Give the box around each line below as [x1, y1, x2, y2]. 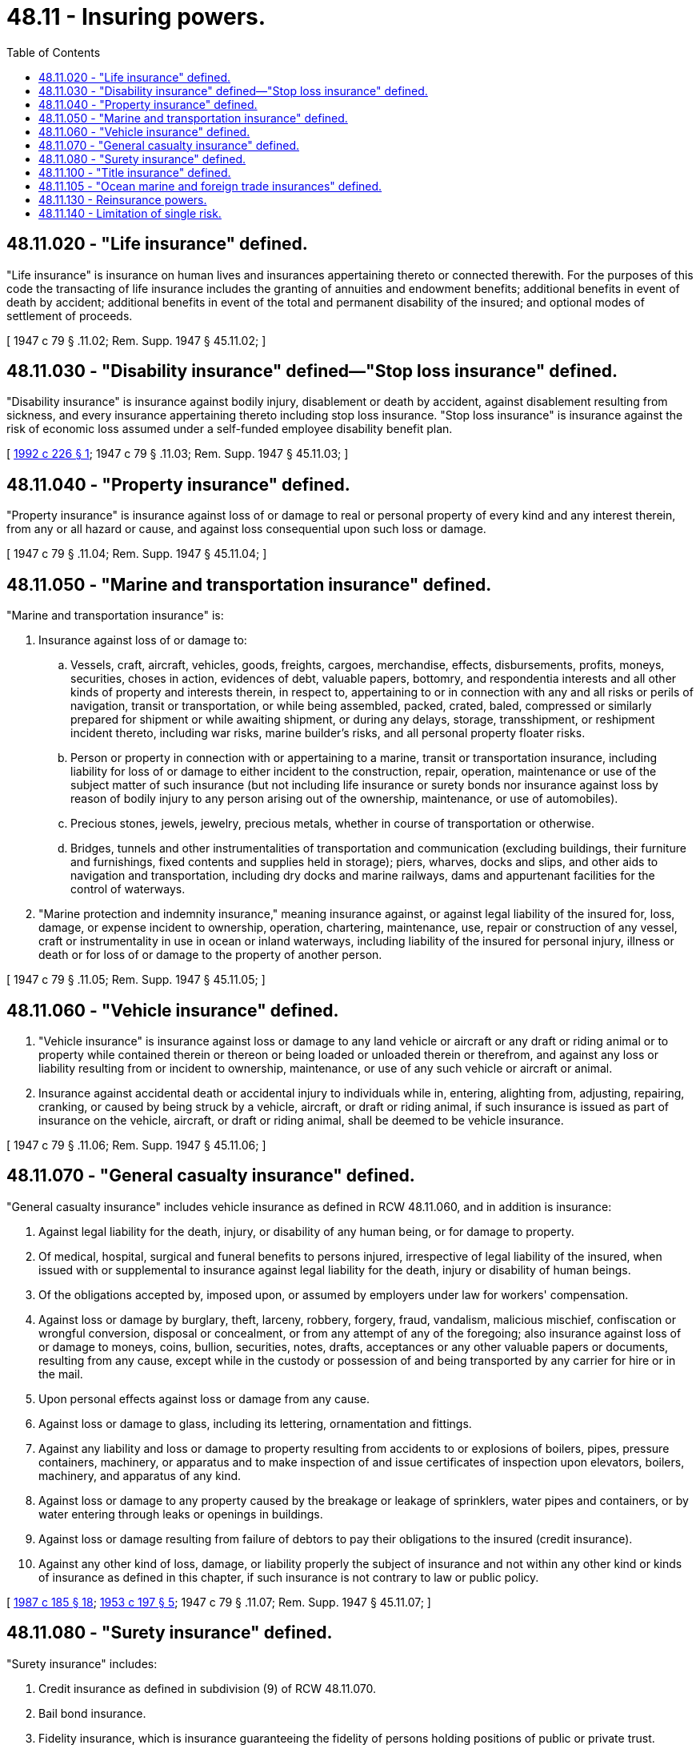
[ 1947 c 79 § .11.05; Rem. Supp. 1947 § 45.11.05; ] [6, 973, 266, 987]
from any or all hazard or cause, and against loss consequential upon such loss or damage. [6, 522, 486, 536]
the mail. [38, 1366, 83, 1381]
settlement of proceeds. [6, 308, 133, 323]
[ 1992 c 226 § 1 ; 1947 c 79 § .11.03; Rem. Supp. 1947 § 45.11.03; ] [6, 447, 349, 461]
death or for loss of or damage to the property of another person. [38, 948, 382, 962]
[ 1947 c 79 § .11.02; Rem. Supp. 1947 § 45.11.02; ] [6, 333, 266, 347]
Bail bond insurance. [38, 1706, 146, 1720]
